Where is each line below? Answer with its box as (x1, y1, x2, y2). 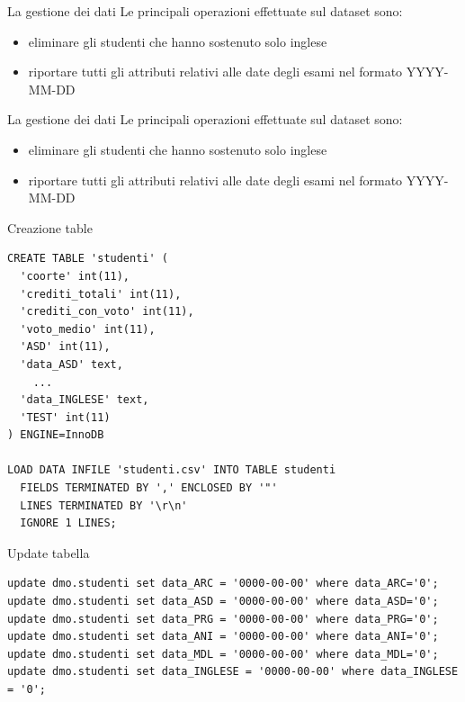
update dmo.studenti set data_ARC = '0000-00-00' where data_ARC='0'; (7, 577, 439, 590)
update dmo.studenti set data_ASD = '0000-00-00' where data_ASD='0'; (7, 595, 439, 608)
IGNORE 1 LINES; (20, 517, 117, 530)
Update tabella (7, 543, 90, 562)
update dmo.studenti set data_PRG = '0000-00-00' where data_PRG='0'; (7, 612, 439, 625)
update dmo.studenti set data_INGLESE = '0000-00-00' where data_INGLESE (7, 665, 459, 679)
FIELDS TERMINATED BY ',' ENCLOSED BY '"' (20, 481, 278, 495)
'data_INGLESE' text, (20, 393, 149, 407)
